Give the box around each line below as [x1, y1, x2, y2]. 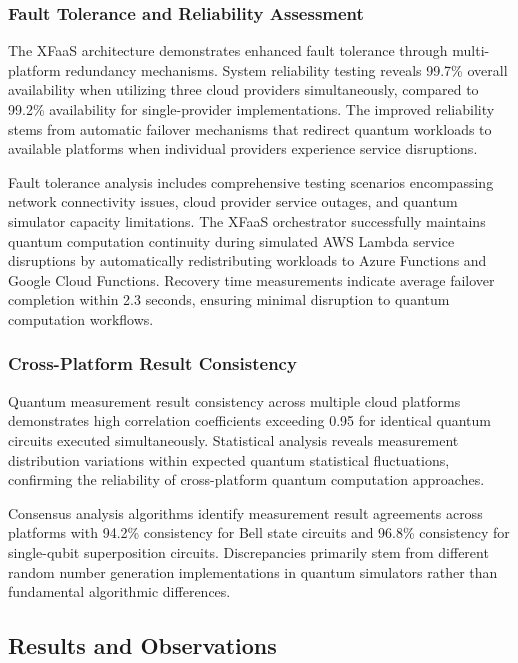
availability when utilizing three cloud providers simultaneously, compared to [8, 79, 479, 100]
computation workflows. [8, 308, 154, 329]
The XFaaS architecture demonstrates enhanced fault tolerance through [8, 40, 448, 61]
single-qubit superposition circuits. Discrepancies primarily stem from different [8, 541, 489, 562]
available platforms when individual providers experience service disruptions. [8, 138, 478, 159]
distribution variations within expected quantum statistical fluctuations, [8, 449, 450, 470]
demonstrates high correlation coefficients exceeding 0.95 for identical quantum [8, 410, 491, 431]
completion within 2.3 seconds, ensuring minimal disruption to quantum [8, 289, 450, 310]
